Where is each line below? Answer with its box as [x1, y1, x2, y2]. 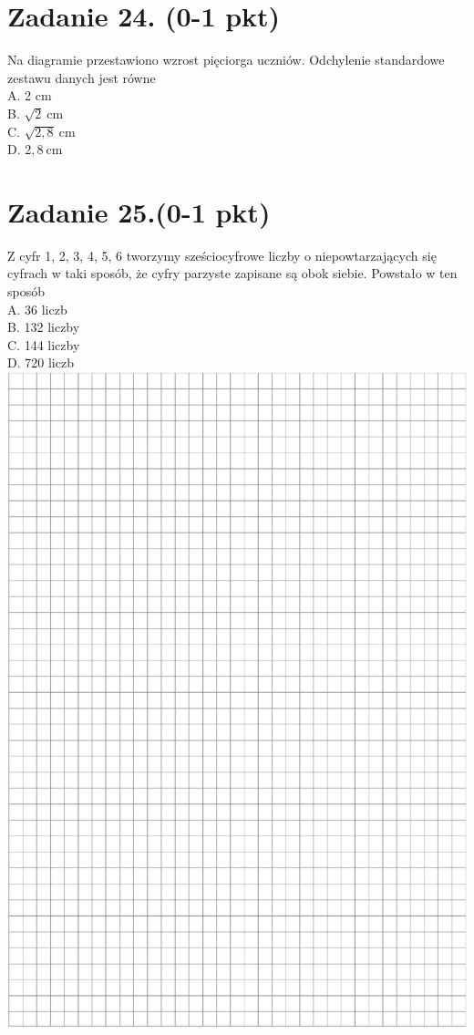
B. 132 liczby [7, 317, 80, 336]
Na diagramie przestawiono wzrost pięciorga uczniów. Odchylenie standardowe [7, 50, 445, 69]
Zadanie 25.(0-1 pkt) [7, 192, 271, 230]
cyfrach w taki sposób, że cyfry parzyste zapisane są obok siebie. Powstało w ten [7, 264, 458, 283]
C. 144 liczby [7, 335, 80, 354]
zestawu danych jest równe [7, 67, 156, 87]
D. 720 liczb [7, 353, 74, 372]
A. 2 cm [7, 86, 52, 105]
